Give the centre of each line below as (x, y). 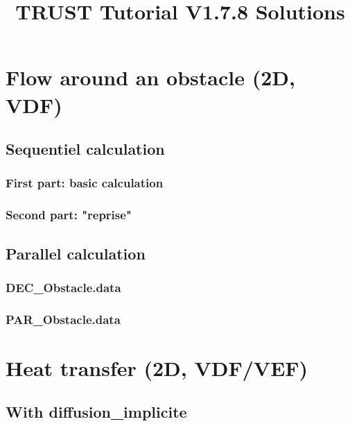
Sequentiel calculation (85, 149)
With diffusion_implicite (96, 412)
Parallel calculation (76, 253)
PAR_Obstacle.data (63, 319)
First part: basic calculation (85, 183)
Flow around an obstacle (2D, (150, 77)
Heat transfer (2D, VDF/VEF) (157, 367)
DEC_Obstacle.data (63, 287)
